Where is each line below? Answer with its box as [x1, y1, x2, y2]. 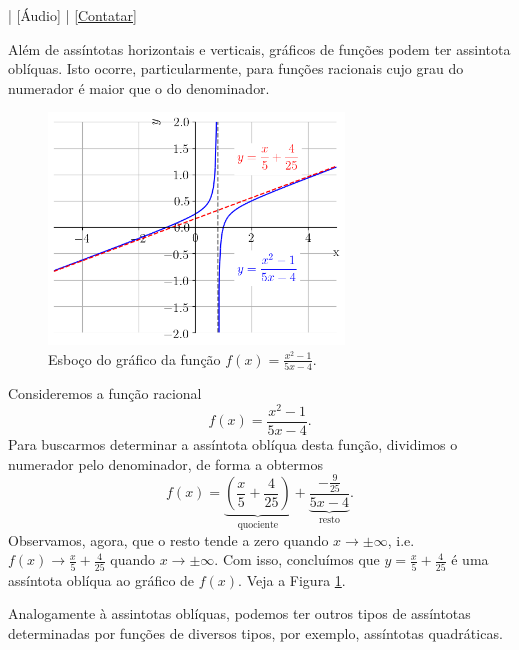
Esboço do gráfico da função [48, 348, 221, 369]
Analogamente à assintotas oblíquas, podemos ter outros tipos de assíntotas [8, 603, 471, 624]
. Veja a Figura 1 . [238, 569, 346, 590]
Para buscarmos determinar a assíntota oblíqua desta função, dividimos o [8, 434, 458, 454]
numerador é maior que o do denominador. [8, 77, 270, 98]
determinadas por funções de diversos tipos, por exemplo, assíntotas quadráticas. [8, 622, 503, 643]
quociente [237, 520, 279, 531]
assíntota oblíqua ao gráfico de [8, 569, 195, 590]
